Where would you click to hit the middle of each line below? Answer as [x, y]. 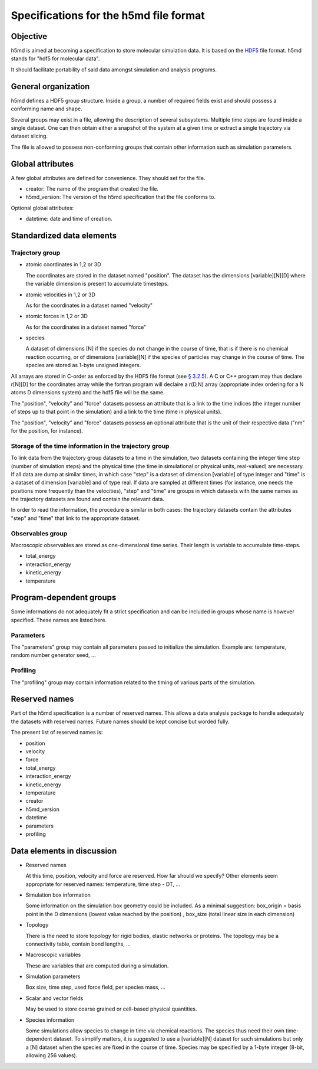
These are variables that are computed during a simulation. [97, 966]
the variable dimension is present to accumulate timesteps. [97, 284]
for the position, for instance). [47, 430]
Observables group [39, 533]
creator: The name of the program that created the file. [92, 189]
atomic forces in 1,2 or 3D [57, 316]
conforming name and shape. [47, 109]
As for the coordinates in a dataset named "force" [86, 327]
